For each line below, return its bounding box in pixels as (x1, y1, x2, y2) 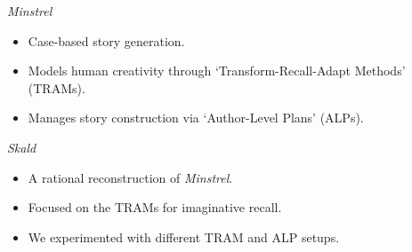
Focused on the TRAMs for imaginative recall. (28, 198, 282, 217)
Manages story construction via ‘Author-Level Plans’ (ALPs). (28, 108, 364, 127)
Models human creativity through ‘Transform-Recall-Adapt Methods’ (28, 61, 406, 80)
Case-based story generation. (28, 31, 185, 50)
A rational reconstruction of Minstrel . (28, 168, 233, 186)
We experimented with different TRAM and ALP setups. (28, 227, 340, 246)
